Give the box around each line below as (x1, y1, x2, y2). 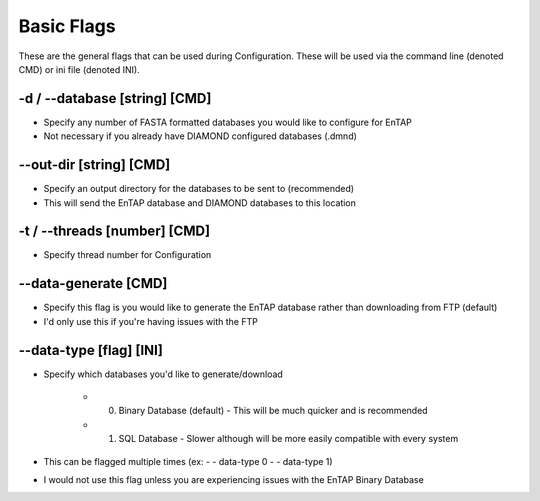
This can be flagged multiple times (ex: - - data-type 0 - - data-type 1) (43, 455, 334, 467)
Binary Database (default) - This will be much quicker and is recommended (118, 405, 429, 417)
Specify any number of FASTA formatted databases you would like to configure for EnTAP (43, 116, 412, 128)
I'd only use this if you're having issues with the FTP (43, 315, 259, 327)
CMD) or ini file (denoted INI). (18, 63, 140, 75)
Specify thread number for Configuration (43, 249, 212, 261)
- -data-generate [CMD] (18, 275, 168, 292)
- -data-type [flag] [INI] (18, 341, 164, 359)
